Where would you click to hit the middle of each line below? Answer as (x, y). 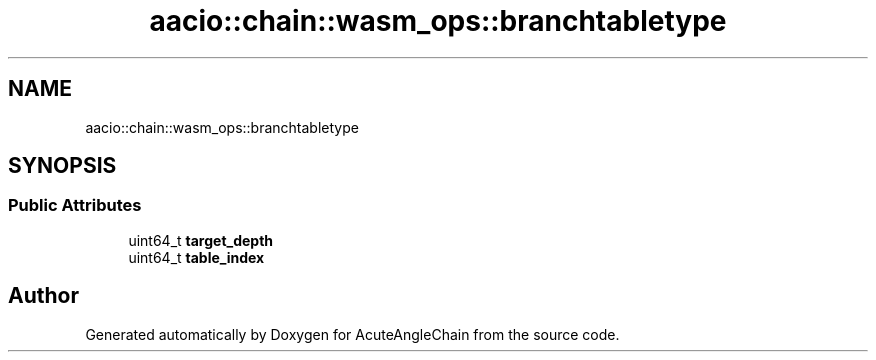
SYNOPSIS (62, 166)
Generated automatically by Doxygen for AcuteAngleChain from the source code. (352, 334)
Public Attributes (75, 205)
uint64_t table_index (196, 257)
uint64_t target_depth (201, 240)
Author (43, 296)
